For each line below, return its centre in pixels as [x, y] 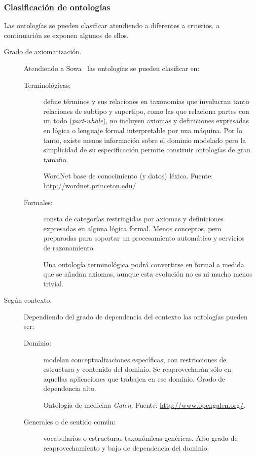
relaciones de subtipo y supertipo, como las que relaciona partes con [146, 111]
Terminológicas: [47, 85]
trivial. [54, 283]
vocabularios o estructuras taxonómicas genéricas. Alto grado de [141, 438]
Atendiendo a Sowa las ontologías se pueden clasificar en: [112, 68]
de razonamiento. [69, 247]
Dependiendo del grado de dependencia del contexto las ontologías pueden [136, 316]
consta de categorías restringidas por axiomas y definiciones [133, 219]
